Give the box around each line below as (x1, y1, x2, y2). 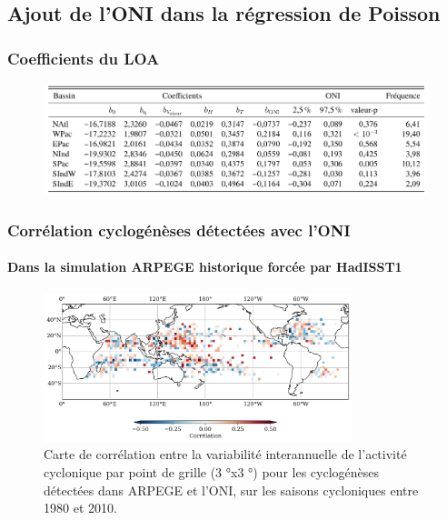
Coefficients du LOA (7, 46, 160, 69)
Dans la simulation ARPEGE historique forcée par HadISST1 (7, 257, 402, 276)
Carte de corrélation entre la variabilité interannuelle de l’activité (44, 445, 407, 464)
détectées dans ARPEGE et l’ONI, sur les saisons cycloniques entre (44, 480, 419, 499)
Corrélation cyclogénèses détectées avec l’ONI (7, 218, 351, 241)
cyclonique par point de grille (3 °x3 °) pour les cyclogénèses (44, 462, 379, 481)
